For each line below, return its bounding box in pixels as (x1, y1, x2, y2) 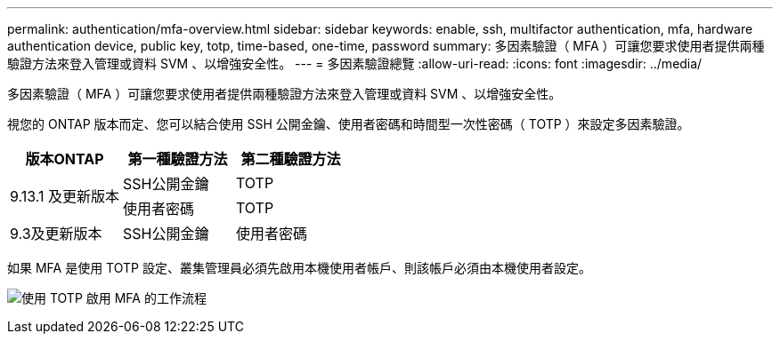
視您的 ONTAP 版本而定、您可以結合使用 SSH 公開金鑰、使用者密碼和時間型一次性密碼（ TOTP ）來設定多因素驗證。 (7, 116, 690, 131)
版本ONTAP (25, 150, 104, 168)
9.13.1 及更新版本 (10, 187, 120, 205)
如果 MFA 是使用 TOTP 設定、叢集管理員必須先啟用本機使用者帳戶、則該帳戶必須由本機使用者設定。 (7, 260, 591, 275)
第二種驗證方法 (240, 150, 341, 168)
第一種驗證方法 (127, 150, 228, 168)
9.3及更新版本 (10, 225, 102, 242)
